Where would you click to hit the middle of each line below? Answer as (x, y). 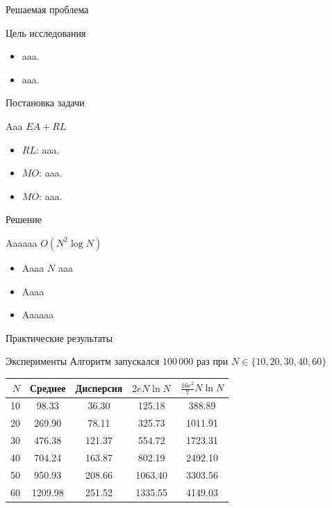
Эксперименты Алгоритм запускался (83, 361)
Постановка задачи (45, 103)
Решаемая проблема (47, 9)
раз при (212, 361)
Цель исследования (46, 32)
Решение (24, 219)
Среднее (48, 387)
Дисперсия (99, 387)
